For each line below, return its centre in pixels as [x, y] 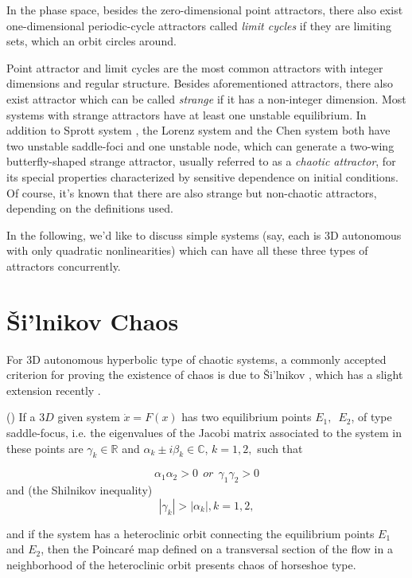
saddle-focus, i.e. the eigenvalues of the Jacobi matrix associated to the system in [204, 432]
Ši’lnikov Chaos [93, 320]
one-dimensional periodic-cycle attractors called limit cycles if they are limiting [199, 25]
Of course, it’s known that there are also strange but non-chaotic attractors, [192, 192]
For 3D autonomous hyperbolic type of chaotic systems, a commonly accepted [196, 359]
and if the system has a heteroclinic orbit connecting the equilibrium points [190, 533]
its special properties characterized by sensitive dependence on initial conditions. [202, 176]
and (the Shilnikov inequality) [80, 490]
